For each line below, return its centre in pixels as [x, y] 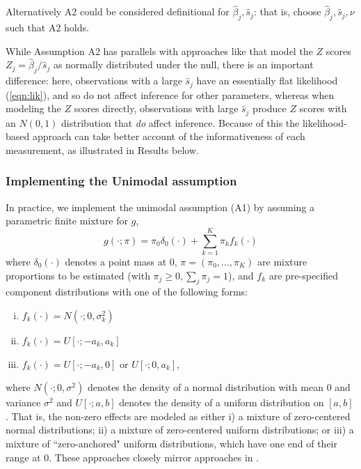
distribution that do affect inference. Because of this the [180, 122]
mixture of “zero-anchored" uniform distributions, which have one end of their [171, 443]
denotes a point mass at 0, [121, 262]
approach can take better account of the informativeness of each [169, 136]
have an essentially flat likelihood [267, 80]
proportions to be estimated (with [78, 275]
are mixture [282, 262]
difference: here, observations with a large [94, 80]
